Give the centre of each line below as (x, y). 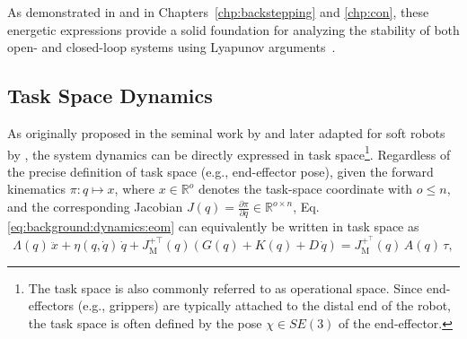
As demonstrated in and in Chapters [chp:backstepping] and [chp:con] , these (218, 12)
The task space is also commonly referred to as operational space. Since (225, 287)
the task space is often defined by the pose (145, 322)
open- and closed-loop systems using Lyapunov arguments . (172, 47)
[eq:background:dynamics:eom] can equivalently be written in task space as (213, 226)
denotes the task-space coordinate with (305, 189)
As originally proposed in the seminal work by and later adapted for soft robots (226, 132)
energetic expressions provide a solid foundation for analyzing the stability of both (233, 29)
